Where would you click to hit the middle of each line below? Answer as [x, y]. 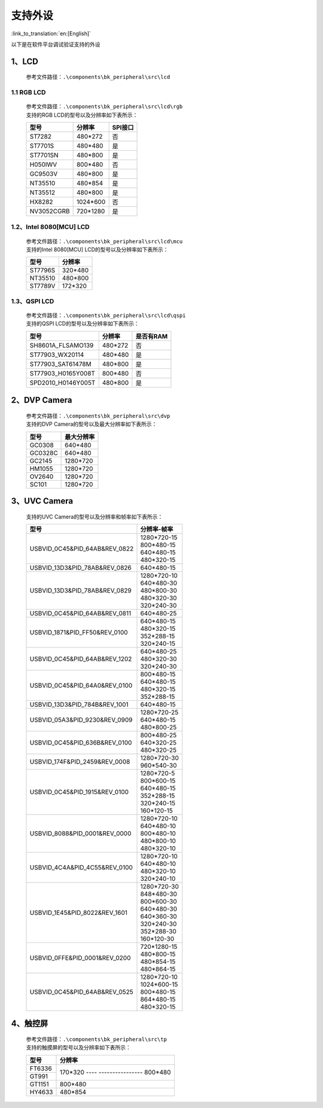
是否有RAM [152, 336]
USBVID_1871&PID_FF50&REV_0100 [79, 632]
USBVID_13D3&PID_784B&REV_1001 [79, 704]
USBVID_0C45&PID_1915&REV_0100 [79, 792]
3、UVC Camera [42, 501]
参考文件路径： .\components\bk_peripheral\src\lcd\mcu [104, 241]
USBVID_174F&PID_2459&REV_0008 [80, 761]
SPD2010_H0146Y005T [63, 383]
